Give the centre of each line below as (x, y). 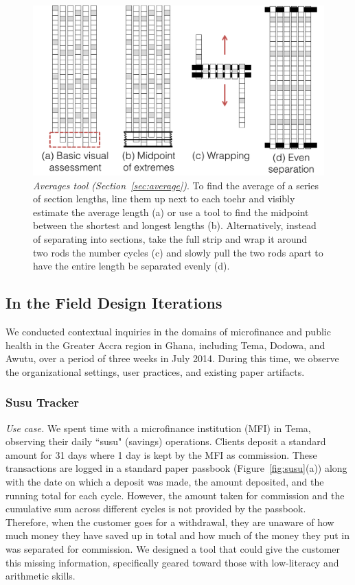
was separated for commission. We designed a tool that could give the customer (173, 548)
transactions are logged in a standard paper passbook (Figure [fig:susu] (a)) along (176, 468)
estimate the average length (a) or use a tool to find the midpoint (171, 212)
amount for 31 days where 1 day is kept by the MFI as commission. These (161, 454)
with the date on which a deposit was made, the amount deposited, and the (165, 481)
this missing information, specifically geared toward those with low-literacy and (172, 562)
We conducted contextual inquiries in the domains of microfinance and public (168, 331)
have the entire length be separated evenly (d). (131, 266)
